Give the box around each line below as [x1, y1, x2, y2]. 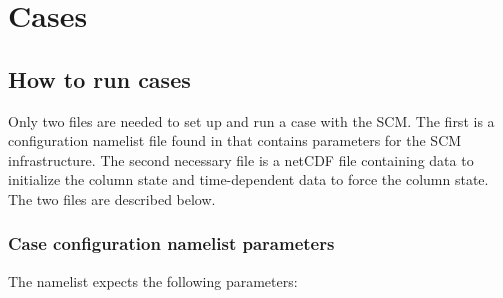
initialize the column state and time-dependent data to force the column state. [8, 169, 489, 190]
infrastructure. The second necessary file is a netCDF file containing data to [8, 149, 474, 170]
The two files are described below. [8, 188, 216, 209]
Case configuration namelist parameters [8, 231, 335, 256]
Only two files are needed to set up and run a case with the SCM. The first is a [8, 110, 495, 131]
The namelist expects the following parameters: [8, 270, 298, 291]
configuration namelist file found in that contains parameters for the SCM [8, 130, 462, 151]
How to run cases [8, 63, 191, 94]
